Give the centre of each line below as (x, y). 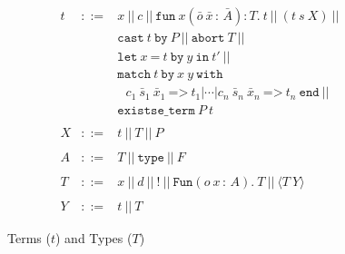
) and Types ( (94, 238)
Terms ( (29, 238)
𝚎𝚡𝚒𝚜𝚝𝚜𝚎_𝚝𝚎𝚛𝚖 (156, 111)
